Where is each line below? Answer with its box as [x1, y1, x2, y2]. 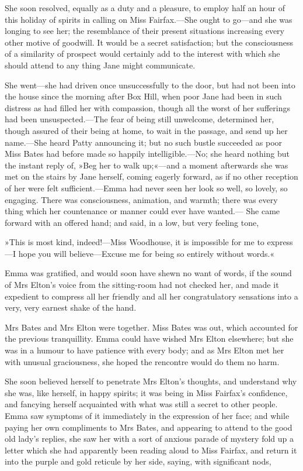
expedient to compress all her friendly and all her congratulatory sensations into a [5, 290, 298, 302]
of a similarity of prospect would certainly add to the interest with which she [5, 47, 280, 60]
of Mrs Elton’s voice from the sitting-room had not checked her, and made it [5, 279, 279, 291]
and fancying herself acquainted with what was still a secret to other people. [5, 398, 278, 410]
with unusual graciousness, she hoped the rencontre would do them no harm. [5, 355, 280, 367]
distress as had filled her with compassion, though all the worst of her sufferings [5, 101, 290, 114]
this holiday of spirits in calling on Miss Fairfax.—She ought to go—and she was [5, 13, 292, 25]
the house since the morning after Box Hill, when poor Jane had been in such [5, 90, 282, 102]
